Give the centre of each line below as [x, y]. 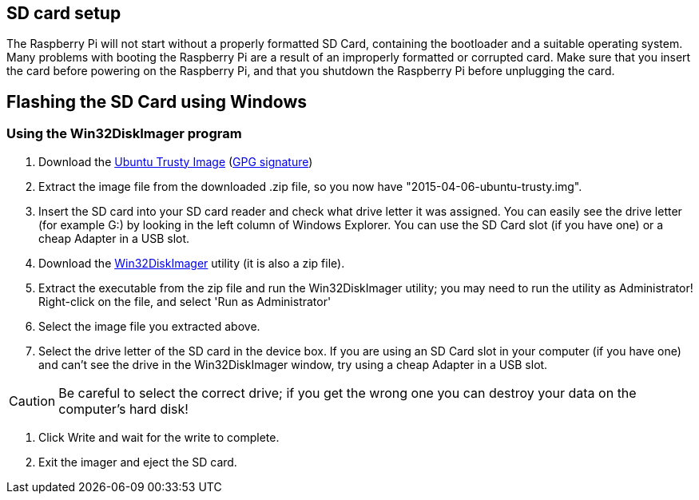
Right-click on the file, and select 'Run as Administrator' [185, 301]
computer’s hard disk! [123, 409]
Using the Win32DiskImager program [124, 134]
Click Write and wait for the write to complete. [159, 437]
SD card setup [64, 13]
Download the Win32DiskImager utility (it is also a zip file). [192, 263]
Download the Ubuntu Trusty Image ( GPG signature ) [176, 161]
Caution [32, 401]
